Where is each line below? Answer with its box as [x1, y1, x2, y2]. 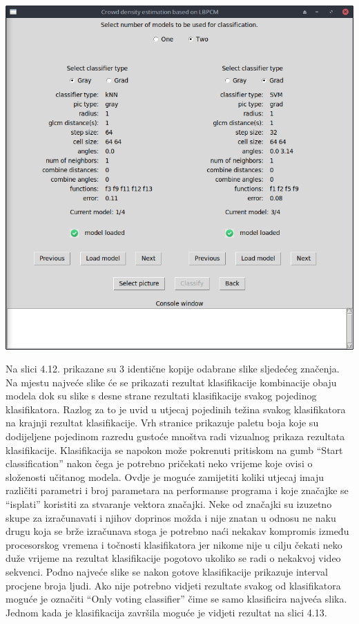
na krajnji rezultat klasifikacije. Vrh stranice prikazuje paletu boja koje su [6, 415, 319, 430]
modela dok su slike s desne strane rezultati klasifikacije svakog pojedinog [6, 388, 317, 403]
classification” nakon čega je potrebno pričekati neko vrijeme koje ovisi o [6, 456, 313, 471]
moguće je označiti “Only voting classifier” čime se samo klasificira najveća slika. [6, 592, 347, 606]
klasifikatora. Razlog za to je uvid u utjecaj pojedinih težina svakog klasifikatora [6, 401, 346, 416]
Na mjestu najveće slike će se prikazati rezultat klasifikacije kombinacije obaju [6, 375, 337, 389]
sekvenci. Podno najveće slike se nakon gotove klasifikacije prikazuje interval [6, 565, 328, 579]
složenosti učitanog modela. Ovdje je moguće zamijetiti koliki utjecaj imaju [6, 469, 324, 484]
